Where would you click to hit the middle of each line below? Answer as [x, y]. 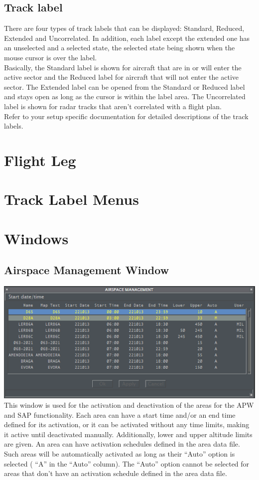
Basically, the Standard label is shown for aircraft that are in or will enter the [123, 67]
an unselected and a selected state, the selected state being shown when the [120, 48]
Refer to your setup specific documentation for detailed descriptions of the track [126, 116]
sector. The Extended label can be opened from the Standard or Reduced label [125, 86]
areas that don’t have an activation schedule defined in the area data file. [116, 473]
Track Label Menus [71, 199]
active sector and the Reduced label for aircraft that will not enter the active [122, 77]
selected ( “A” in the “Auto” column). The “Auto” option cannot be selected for [127, 463]
